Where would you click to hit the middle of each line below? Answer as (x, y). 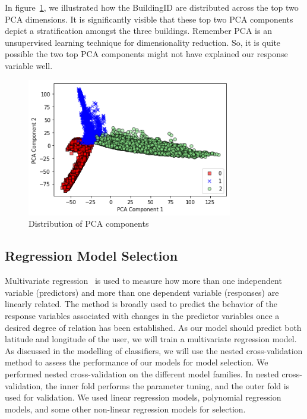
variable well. (29, 65)
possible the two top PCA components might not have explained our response (146, 54)
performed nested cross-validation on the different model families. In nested (142, 373)
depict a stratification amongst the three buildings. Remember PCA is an (138, 31)
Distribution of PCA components (89, 223)
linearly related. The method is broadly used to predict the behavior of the (141, 304)
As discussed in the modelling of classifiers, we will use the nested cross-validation (154, 350)
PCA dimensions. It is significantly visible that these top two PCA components (149, 19)
